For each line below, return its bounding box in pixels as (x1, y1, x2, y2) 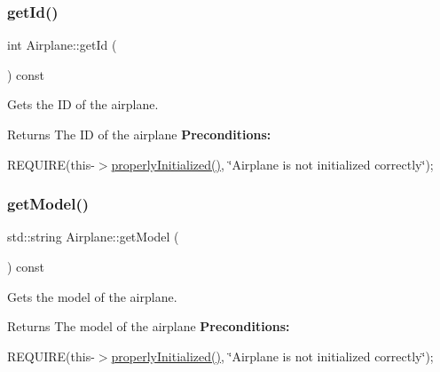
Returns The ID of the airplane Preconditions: (7, 125, 271, 143)
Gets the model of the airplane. (7, 287, 177, 305)
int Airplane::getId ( (7, 36, 117, 54)
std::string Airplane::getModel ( (7, 227, 179, 246)
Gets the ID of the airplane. (7, 95, 159, 114)
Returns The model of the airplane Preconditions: (7, 317, 290, 336)
